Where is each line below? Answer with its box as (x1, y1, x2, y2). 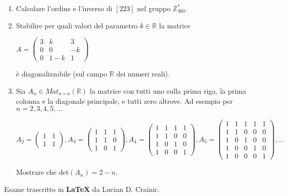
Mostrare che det (16, 167, 69, 177)
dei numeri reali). (116, 68, 170, 79)
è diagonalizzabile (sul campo (16, 68, 107, 79)
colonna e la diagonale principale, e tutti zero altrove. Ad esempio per (16, 95, 233, 106)
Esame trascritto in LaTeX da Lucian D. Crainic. (4, 183, 160, 194)
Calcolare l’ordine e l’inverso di (16, 3, 113, 13)
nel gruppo (137, 3, 171, 13)
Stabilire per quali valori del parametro (16, 20, 138, 30)
